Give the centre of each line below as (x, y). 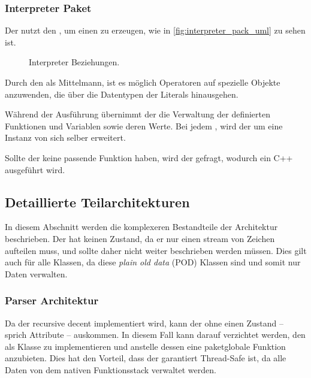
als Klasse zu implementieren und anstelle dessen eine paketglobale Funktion (145, 346)
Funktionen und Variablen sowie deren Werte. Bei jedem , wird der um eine (144, 126)
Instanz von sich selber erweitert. (65, 137)
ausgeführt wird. (35, 169)
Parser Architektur (52, 300)
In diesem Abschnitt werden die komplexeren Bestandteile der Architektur (141, 227)
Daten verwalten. (36, 273)
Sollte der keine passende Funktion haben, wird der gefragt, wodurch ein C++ (149, 157)
